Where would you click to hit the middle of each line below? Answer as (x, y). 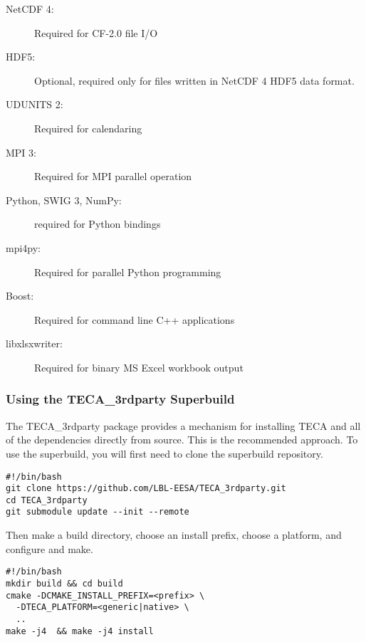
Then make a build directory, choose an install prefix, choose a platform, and (174, 535)
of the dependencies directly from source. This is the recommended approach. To (182, 440)
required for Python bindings (98, 224)
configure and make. (49, 548)
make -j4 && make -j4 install (80, 631)
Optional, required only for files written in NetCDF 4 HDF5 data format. (194, 80)
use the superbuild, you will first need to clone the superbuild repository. (164, 453)
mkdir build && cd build (64, 583)
